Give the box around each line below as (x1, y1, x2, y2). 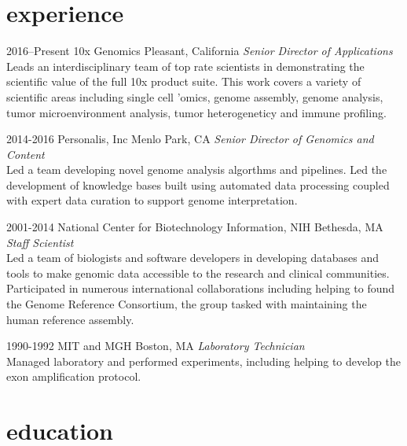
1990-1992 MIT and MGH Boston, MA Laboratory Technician (6, 337, 305, 354)
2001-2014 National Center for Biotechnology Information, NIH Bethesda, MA (6, 219, 383, 235)
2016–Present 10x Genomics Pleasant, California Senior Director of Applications (6, 42, 393, 59)
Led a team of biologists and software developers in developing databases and (6, 249, 379, 266)
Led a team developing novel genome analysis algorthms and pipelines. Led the (6, 161, 387, 178)
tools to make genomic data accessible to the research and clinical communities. (6, 264, 390, 281)
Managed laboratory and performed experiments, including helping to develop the (6, 352, 401, 369)
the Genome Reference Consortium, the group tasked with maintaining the (6, 296, 367, 312)
